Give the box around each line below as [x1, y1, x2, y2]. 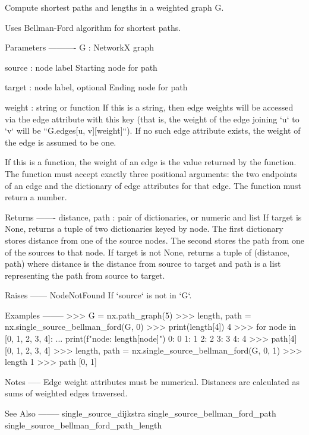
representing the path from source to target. [5, 269, 165, 281]
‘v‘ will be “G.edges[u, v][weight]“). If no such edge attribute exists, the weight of [5, 124, 301, 137]
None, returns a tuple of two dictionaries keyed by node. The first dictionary [5, 222, 283, 235]
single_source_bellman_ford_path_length [5, 418, 162, 431]
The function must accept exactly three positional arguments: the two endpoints [5, 167, 297, 179]
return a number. [5, 191, 67, 203]
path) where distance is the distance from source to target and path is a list [5, 257, 281, 270]
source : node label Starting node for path [5, 61, 157, 73]
